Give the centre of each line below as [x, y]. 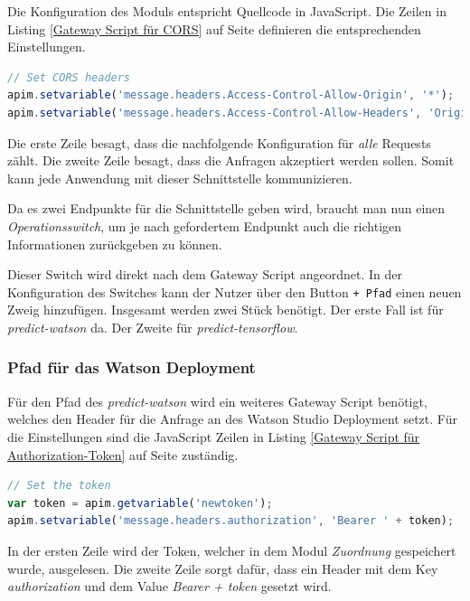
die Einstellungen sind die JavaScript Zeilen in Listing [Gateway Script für [214, 436]
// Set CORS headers [69, 77]
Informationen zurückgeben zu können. [115, 244]
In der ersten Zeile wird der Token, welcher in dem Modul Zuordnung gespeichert [232, 550]
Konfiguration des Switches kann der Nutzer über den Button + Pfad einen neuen [235, 291]
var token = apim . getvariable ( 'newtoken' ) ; [140, 503]
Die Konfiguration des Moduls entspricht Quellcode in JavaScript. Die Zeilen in [227, 11]
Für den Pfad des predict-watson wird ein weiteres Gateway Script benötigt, [217, 401]
